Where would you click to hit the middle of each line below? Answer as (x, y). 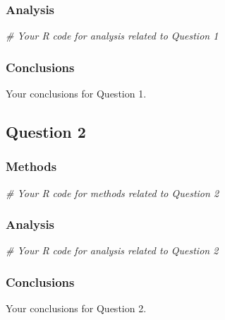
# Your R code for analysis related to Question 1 (112, 36)
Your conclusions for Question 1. (76, 94)
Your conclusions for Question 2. (76, 308)
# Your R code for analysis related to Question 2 (112, 250)
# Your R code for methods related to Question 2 (112, 192)
